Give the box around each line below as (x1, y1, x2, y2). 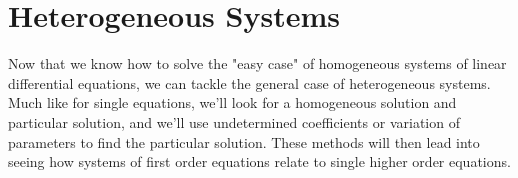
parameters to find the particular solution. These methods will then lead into (8, 131, 480, 152)
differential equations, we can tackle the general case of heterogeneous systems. (8, 72, 491, 93)
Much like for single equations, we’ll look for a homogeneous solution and (8, 92, 457, 113)
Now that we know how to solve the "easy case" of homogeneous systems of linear (8, 53, 507, 74)
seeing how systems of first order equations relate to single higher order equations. (8, 151, 511, 172)
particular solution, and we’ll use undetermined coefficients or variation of (8, 111, 460, 132)
